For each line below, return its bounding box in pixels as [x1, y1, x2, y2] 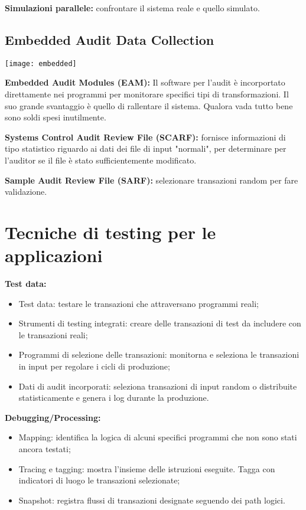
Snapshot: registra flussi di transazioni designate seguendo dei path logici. [18, 493, 285, 506]
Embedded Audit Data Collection [5, 30, 214, 48]
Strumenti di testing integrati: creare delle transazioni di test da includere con [18, 317, 301, 329]
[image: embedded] [5, 59, 77, 68]
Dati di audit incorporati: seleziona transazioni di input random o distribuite [18, 380, 297, 392]
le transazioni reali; [18, 328, 88, 341]
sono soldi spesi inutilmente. [5, 111, 106, 123]
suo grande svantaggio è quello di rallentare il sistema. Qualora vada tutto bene [5, 99, 293, 112]
